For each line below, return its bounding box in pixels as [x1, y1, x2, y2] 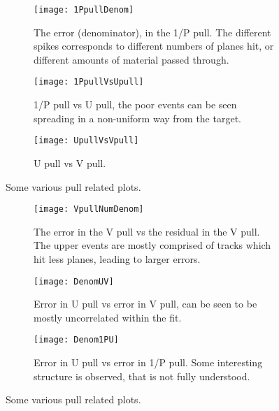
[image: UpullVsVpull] [34, 136, 139, 146]
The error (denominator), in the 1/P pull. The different [34, 24, 271, 39]
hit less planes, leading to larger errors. [34, 251, 201, 266]
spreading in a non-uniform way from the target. [34, 110, 241, 125]
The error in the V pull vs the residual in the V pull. [34, 224, 260, 238]
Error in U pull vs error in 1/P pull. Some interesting [34, 355, 263, 370]
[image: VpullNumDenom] [34, 204, 144, 215]
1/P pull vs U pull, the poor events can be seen [34, 97, 237, 112]
